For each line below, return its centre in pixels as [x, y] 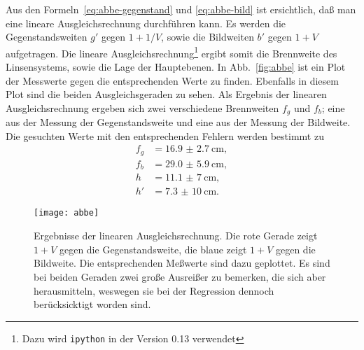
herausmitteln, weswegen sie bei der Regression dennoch [154, 290]
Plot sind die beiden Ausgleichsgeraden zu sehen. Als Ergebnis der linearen [166, 94]
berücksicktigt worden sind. [92, 304]
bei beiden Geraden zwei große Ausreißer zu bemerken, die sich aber [180, 276]
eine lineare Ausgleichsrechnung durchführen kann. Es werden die [146, 23]
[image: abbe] [66, 213]
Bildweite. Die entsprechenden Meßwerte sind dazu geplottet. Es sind [182, 263]
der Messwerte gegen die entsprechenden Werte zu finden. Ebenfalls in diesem [172, 80]
